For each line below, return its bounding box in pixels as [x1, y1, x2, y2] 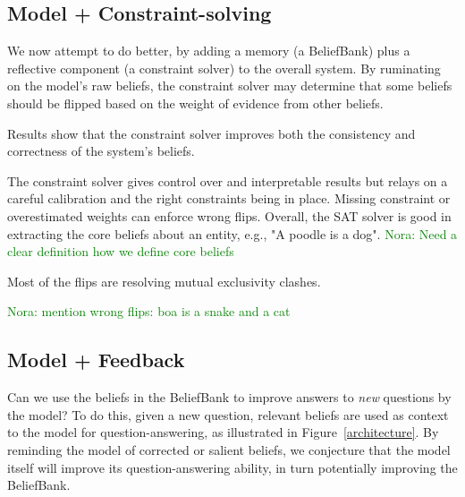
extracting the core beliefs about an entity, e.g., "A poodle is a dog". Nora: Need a [7, 224, 458, 243]
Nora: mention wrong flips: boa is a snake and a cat [7, 302, 291, 321]
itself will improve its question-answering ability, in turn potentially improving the [7, 458, 458, 476]
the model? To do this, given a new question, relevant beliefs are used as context [7, 405, 449, 424]
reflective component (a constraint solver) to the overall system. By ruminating [7, 58, 441, 77]
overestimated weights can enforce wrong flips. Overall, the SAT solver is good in [7, 206, 452, 225]
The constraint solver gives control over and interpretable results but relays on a [7, 171, 448, 190]
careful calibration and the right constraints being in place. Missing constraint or [7, 189, 451, 208]
